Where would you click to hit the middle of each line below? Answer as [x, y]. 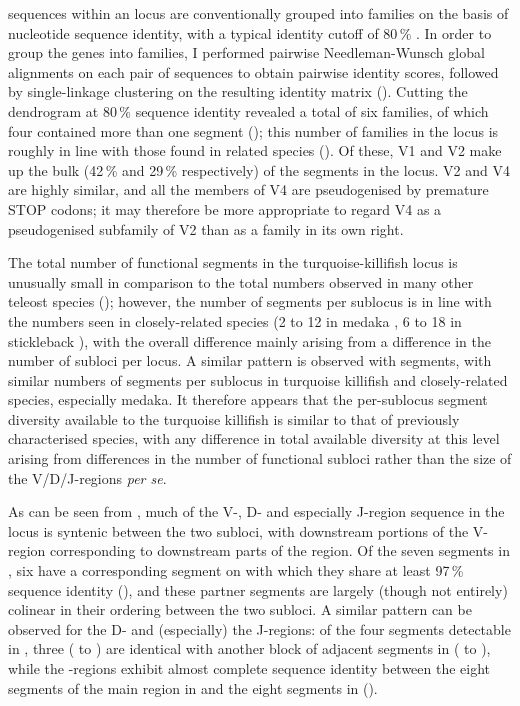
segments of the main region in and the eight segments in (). [193, 687]
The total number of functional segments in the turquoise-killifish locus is [233, 262]
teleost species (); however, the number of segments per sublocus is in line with [250, 301]
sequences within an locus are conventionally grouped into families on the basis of [258, 13]
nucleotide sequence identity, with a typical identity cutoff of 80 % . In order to [250, 32]
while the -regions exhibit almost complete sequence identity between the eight [249, 668]
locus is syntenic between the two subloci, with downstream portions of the [238, 530]
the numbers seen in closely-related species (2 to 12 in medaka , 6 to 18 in [235, 320]
